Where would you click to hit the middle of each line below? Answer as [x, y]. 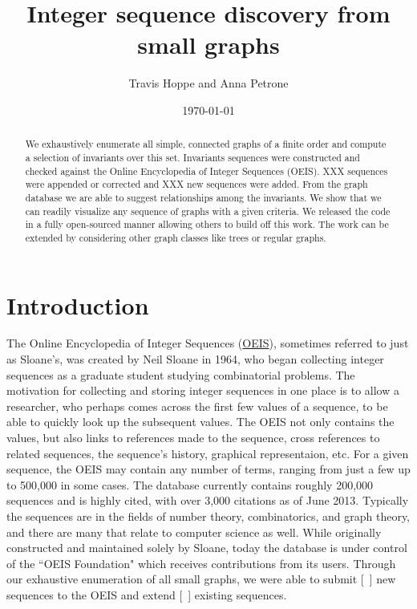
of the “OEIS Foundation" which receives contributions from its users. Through [201, 563]
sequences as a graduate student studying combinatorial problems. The [181, 374]
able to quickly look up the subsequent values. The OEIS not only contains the [200, 422]
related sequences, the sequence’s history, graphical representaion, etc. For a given [208, 453]
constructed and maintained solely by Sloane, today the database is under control [207, 548]
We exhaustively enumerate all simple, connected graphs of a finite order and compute [206, 144]
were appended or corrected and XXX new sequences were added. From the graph [196, 184]
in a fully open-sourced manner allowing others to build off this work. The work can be [207, 224]
